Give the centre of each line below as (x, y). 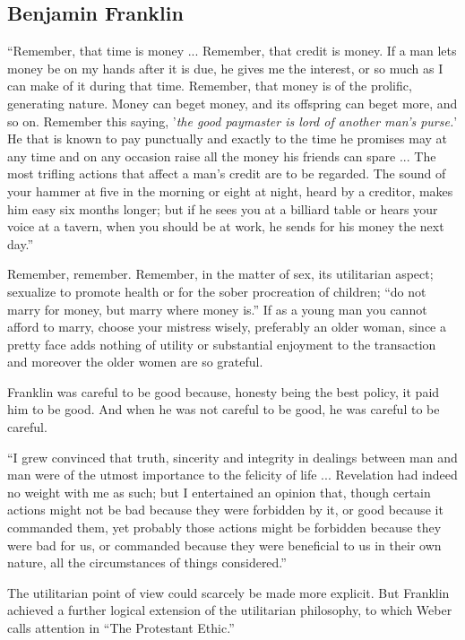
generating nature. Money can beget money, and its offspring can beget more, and (232, 103)
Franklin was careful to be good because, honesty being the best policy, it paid (224, 391)
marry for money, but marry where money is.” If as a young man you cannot (217, 309)
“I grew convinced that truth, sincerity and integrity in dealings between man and (232, 457)
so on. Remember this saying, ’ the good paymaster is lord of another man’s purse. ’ (232, 121)
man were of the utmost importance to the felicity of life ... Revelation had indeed (232, 475)
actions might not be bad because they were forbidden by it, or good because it (225, 510)
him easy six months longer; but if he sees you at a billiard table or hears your (223, 208)
